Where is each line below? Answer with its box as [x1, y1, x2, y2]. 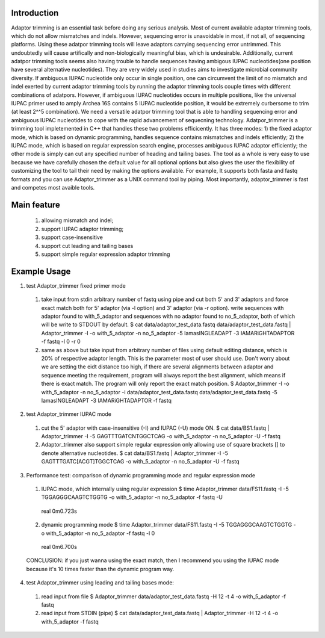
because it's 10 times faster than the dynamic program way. [26, 565, 175, 572]
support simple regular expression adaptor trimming [41, 250, 170, 258]
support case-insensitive [41, 234, 104, 241]
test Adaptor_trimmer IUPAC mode [26, 410, 111, 418]
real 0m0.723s [41, 507, 78, 515]
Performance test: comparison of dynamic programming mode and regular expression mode [26, 471, 256, 478]
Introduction [11, 8, 59, 18]
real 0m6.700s [41, 543, 78, 550]
